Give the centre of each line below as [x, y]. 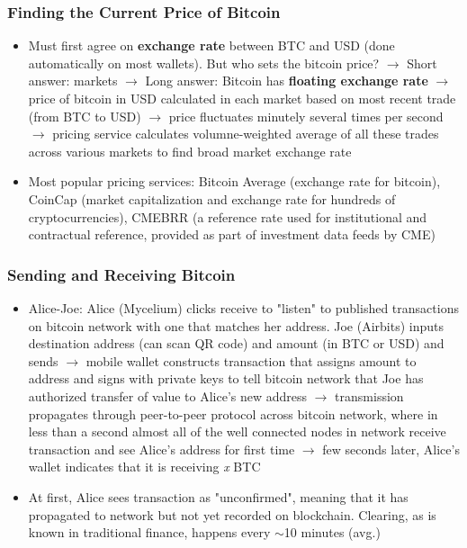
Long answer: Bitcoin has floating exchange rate [287, 81]
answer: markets [73, 81]
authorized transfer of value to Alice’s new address [168, 395]
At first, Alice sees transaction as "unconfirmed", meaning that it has [218, 496]
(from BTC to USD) [85, 116]
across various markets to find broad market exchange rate [190, 151]
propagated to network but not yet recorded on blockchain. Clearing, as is [232, 514]
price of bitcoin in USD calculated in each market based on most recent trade [242, 98]
